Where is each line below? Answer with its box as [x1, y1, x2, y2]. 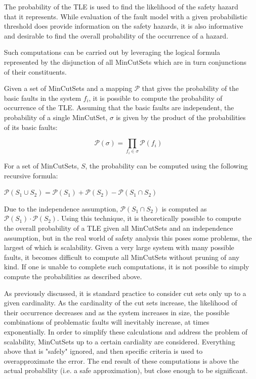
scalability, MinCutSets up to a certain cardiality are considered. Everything [4, 336, 235, 346]
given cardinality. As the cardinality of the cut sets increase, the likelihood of [4, 297, 237, 308]
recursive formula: [4, 170, 58, 180]
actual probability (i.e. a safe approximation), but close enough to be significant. [4, 365, 248, 376]
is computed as [162, 203, 207, 213]
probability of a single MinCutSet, [4, 112, 108, 122]
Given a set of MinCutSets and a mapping [4, 83, 132, 93]
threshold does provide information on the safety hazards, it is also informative [4, 21, 243, 31]
